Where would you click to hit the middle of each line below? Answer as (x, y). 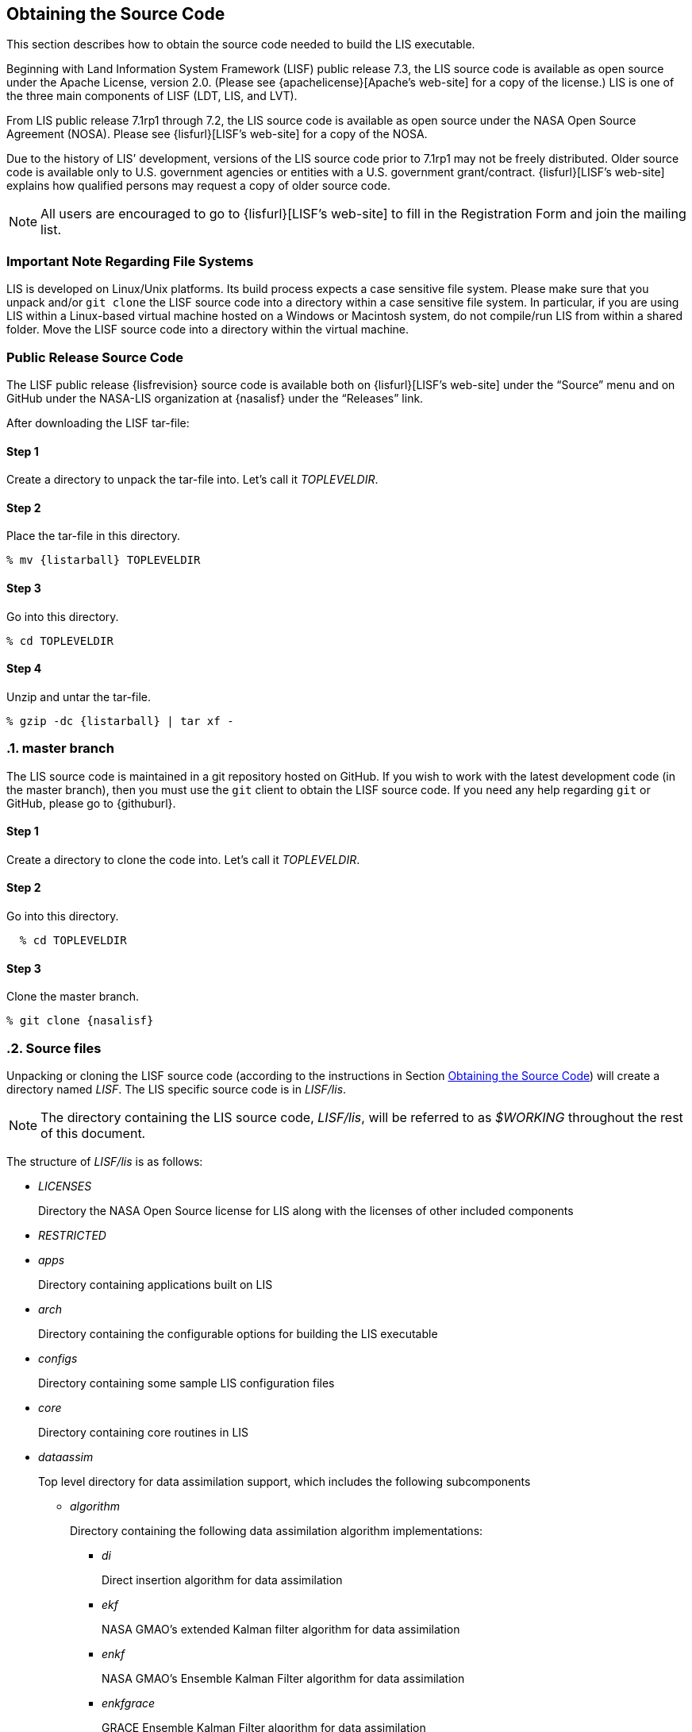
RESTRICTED (72, 1235)
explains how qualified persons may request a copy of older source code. (198, 186)
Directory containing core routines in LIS (144, 1432)
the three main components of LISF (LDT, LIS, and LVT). (152, 96)
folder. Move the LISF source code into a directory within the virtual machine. (208, 330)
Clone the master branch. (73, 997)
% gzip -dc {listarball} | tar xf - (120, 721)
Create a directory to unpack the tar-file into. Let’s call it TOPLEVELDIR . (192, 480)
